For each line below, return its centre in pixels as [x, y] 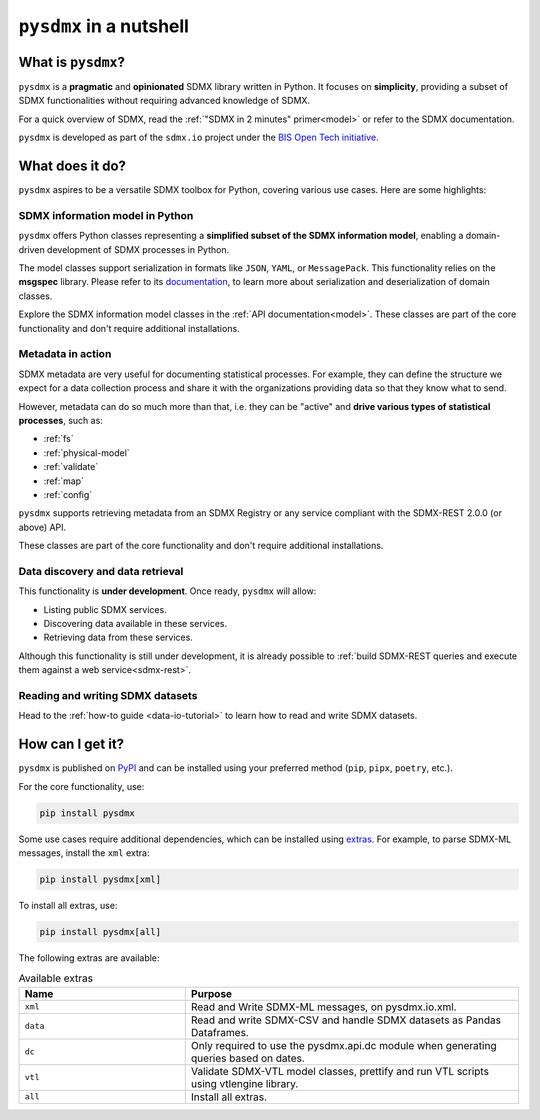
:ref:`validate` [71, 467]
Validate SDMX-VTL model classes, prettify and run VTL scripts [340, 1071]
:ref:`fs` [58, 439]
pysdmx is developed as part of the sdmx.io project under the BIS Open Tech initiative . [198, 137]
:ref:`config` [68, 494]
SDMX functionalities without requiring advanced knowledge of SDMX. [164, 101]
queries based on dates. [247, 1058]
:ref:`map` [64, 481]
